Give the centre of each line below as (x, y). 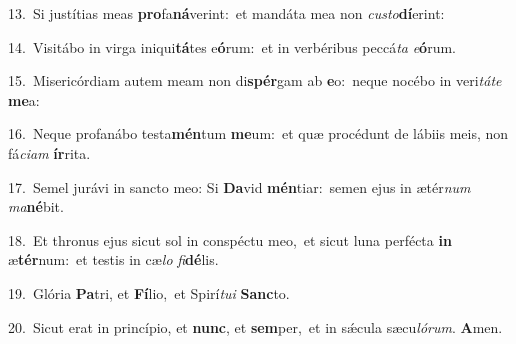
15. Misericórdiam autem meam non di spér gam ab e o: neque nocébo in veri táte (255, 80)
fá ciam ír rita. (49, 152)
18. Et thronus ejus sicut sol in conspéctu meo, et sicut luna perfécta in (230, 239)
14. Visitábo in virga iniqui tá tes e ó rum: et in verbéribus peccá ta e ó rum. (232, 46)
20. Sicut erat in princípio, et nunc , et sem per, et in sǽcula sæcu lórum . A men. (255, 326)
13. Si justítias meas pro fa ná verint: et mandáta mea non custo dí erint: (226, 13)
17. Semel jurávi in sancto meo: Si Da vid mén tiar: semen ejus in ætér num (239, 186)
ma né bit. (36, 206)
